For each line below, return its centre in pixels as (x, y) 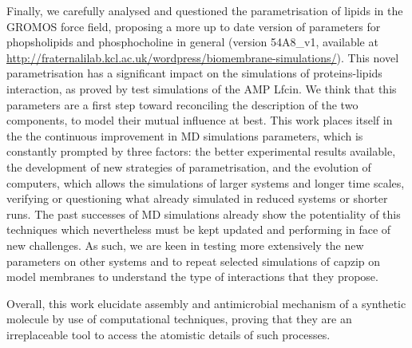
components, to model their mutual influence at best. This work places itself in (200, 120)
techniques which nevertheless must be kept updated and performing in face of (199, 229)
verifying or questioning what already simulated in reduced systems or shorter (197, 198)
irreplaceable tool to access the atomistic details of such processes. (168, 334)
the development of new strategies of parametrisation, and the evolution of (189, 166)
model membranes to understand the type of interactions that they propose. (192, 277)
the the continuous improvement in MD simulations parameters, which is (185, 135)
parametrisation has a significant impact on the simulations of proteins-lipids (194, 73)
